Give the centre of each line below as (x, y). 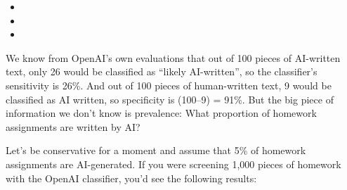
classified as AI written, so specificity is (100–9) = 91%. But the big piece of (170, 99)
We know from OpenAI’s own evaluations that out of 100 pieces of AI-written (173, 57)
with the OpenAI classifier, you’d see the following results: (131, 178)
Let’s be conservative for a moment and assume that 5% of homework (156, 150)
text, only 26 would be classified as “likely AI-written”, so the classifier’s (162, 71)
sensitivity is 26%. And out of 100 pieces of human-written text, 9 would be (169, 85)
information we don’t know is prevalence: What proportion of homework (161, 113)
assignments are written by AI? (73, 126)
